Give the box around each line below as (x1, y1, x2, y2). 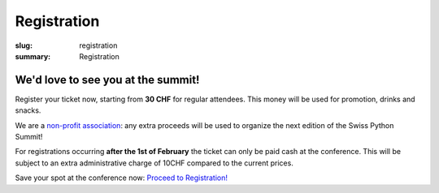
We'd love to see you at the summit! (15, 73, 200, 87)
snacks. (15, 105, 41, 115)
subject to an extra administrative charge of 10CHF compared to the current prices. (15, 158, 294, 168)
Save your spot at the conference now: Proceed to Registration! (15, 173, 228, 182)
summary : (15, 51, 51, 61)
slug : (15, 41, 33, 50)
